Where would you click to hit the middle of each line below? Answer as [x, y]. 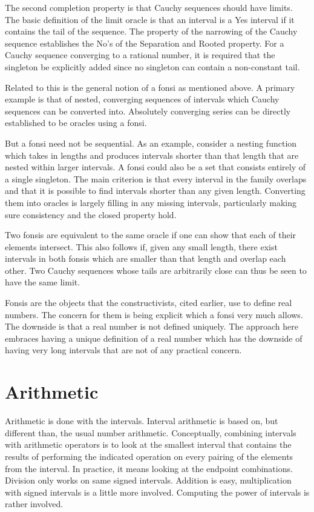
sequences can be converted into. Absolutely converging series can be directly [148, 111]
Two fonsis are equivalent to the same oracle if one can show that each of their [151, 235]
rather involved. [34, 504]
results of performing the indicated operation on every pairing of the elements [149, 456]
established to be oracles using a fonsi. [76, 123]
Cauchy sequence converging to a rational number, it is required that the [140, 55]
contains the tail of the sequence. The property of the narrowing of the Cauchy [151, 31]
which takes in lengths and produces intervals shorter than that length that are [152, 155]
